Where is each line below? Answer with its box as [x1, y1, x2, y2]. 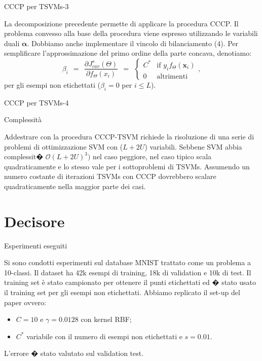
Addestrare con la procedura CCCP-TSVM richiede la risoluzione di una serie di [4, 131, 254, 141]
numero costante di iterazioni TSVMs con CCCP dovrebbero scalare [4, 171, 216, 182]
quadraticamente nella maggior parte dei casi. [4, 181, 146, 191]
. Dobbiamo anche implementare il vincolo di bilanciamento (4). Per [27, 38, 239, 48]
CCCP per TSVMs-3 [4, 1, 69, 11]
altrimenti [157, 73, 188, 80]
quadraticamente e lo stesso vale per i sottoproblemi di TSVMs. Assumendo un [4, 161, 250, 171]
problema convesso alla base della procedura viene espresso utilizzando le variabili [4, 28, 258, 39]
